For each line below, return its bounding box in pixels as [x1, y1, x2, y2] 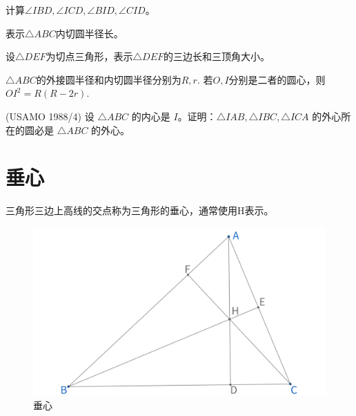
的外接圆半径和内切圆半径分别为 [36, 72, 181, 86]
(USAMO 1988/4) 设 [6, 108, 95, 123]
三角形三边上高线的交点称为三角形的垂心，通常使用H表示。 [6, 203, 274, 218]
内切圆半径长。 [55, 26, 123, 40]
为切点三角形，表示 [46, 49, 133, 64]
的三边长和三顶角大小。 [164, 49, 270, 64]
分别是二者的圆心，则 [228, 72, 326, 86]
